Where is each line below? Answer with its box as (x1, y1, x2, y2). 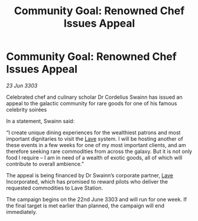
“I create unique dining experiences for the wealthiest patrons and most (6, 129, 181, 136)
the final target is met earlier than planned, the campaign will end (6, 202, 164, 209)
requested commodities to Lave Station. (6, 184, 103, 191)
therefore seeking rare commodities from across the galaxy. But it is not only (6, 148, 193, 155)
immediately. (6, 208, 37, 215)
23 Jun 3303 (6, 82, 38, 89)
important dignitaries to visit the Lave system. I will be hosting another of (6, 135, 183, 142)
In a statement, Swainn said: (6, 117, 75, 125)
